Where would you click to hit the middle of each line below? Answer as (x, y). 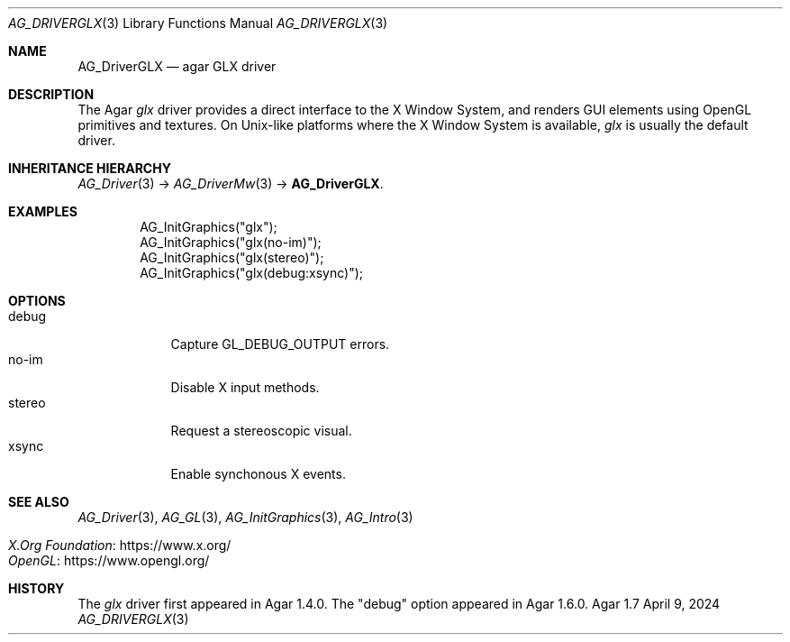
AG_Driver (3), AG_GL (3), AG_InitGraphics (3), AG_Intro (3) (245, 517)
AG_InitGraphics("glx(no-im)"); (231, 242)
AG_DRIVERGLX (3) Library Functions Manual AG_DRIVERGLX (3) (198, 23)
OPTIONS (37, 301)
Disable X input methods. (245, 387)
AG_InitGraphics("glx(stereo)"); (232, 257)
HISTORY (36, 588)
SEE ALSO (39, 502)
